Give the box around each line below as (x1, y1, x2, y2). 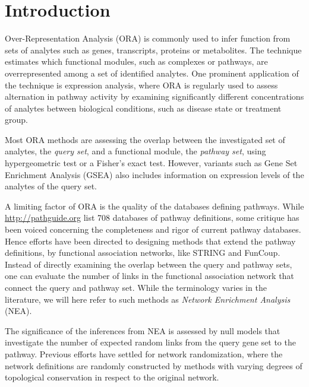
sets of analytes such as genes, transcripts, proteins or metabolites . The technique (5, 43, 302, 56)
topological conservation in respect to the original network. (5, 371, 219, 383)
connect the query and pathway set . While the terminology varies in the (5, 281, 267, 293)
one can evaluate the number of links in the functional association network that (5, 269, 294, 282)
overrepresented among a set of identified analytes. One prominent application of (5, 66, 299, 79)
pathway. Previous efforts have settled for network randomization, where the (5, 347, 283, 360)
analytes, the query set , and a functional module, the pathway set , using (5, 145, 266, 157)
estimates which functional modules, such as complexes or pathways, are (5, 55, 268, 68)
